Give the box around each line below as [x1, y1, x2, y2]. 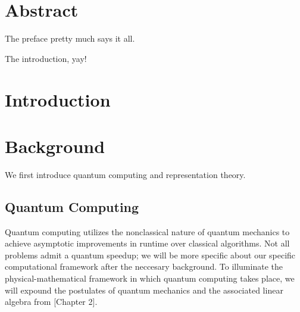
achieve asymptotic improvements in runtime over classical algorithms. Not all [5, 237, 290, 249]
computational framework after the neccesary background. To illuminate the [5, 260, 283, 273]
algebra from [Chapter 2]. [5, 295, 98, 308]
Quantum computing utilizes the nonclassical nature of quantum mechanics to [5, 225, 290, 238]
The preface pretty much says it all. [5, 32, 135, 45]
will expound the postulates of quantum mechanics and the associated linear [5, 283, 283, 296]
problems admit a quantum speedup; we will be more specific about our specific [5, 248, 296, 261]
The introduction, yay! [5, 52, 87, 64]
